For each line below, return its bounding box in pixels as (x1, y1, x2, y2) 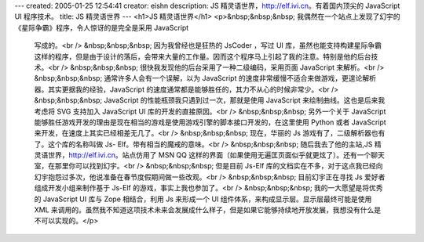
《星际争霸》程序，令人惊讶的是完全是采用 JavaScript (14, 23, 189, 32)
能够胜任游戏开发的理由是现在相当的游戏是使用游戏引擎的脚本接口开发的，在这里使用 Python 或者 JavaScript (34, 117, 386, 127)
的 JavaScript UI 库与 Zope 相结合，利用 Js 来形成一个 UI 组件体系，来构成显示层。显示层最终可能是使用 (34, 194, 372, 204)
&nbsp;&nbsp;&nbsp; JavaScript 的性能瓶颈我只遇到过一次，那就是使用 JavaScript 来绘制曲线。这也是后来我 (34, 96, 386, 105)
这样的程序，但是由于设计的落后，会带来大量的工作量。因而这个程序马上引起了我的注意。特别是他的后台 (34, 52, 371, 61)
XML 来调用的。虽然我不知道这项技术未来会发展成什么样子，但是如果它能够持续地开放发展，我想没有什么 (34, 205, 375, 215)
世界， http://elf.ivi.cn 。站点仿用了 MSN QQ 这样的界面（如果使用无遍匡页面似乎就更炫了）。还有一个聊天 (47, 150, 385, 160)
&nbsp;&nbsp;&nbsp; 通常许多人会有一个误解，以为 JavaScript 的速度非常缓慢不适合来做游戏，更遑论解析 (34, 74, 377, 83)
